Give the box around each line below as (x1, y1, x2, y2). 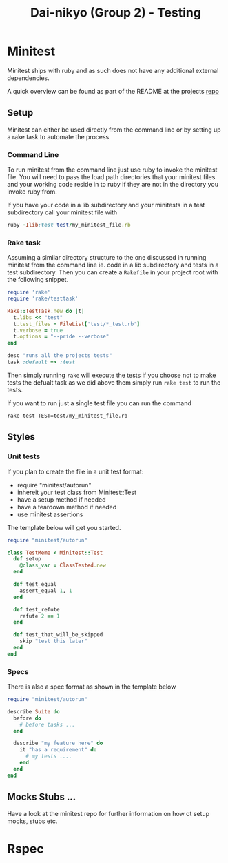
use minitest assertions (17, 510, 83, 518)
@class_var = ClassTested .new (19, 562, 107, 569)
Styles (7, 431, 36, 443)
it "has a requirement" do (19, 747, 97, 753)
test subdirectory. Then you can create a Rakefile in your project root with (7, 268, 218, 276)
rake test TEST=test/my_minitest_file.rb (7, 412, 128, 419)
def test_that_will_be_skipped (13, 631, 103, 638)
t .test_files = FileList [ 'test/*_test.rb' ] (13, 321, 140, 327)
